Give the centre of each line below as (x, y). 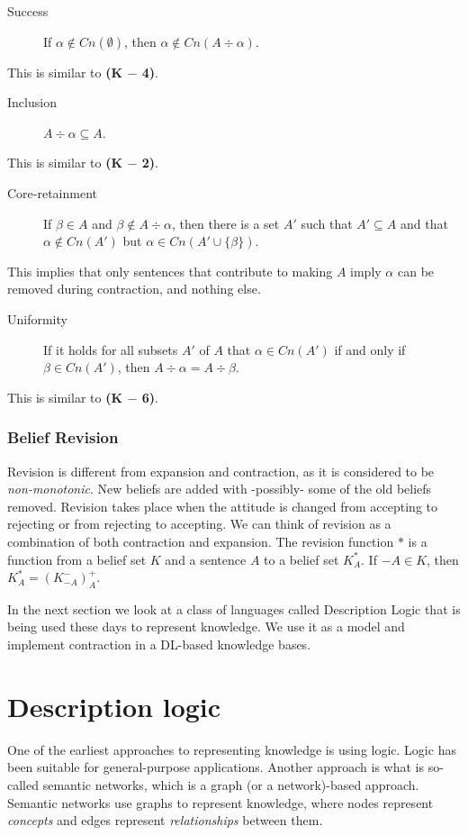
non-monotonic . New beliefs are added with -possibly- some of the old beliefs (220, 489)
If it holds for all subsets (111, 349)
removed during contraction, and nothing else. (134, 289)
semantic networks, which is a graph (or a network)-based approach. (231, 784)
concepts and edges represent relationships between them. (165, 820)
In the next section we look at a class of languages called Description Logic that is (234, 608)
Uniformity (37, 318)
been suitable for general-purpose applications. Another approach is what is (216, 767)
